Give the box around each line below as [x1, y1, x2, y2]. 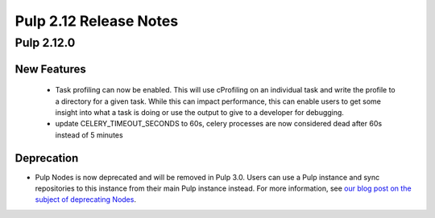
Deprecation [14, 151, 79, 165]
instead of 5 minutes [55, 130, 124, 140]
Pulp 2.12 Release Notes [14, 12, 179, 30]
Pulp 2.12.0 [14, 35, 76, 50]
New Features [14, 62, 86, 76]
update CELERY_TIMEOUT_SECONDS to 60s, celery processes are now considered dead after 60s [55, 119, 383, 129]
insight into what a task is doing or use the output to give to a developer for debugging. [55, 108, 344, 117]
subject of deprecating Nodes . [35, 195, 137, 204]
